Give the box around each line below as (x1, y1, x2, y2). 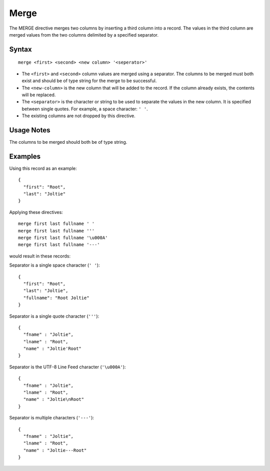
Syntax (9, 45, 32, 54)
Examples (9, 152, 41, 160)
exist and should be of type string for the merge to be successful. (21, 78, 157, 84)
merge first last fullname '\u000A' (18, 235, 108, 241)
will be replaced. (21, 92, 56, 98)
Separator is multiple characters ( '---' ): (9, 415, 94, 421)
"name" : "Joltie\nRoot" (23, 396, 84, 402)
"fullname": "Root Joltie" (23, 295, 89, 301)
